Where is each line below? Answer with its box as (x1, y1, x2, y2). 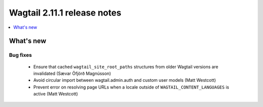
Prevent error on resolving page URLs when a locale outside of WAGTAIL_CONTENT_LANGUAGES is (33, 84, 229, 90)
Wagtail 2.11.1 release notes (9, 7, 122, 18)
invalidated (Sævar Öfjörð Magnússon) (33, 71, 112, 76)
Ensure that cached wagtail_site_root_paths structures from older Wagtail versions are (33, 64, 219, 70)
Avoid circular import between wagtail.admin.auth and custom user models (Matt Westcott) (33, 77, 216, 83)
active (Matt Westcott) (33, 91, 78, 97)
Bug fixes (9, 52, 32, 58)
